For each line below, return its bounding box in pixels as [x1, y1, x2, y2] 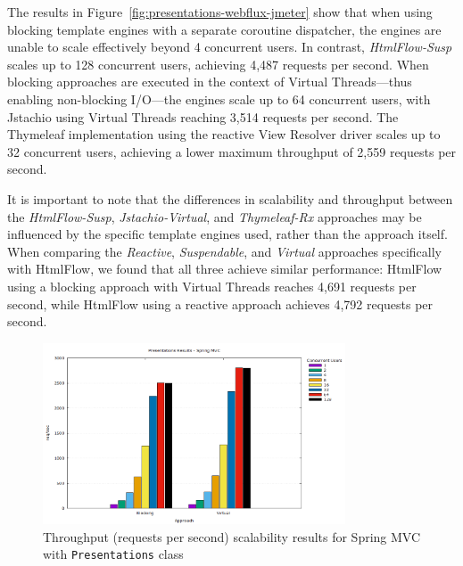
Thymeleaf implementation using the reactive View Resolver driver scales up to [7, 125, 441, 144]
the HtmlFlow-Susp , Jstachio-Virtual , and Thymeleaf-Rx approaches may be [7, 207, 422, 226]
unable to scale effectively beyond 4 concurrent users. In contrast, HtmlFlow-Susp [7, 37, 452, 56]
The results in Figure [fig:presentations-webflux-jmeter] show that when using [7, 3, 433, 21]
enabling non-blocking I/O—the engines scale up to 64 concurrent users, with [7, 89, 431, 108]
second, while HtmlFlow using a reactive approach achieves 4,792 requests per [7, 294, 434, 313]
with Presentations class [43, 545, 184, 563]
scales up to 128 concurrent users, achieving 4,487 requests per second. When [7, 54, 429, 73]
